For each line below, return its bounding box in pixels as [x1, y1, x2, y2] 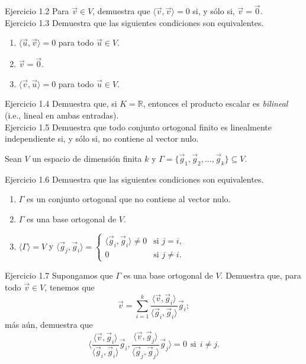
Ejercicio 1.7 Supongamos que [5, 269, 113, 281]
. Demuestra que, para [220, 269, 301, 281]
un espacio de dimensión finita [32, 152, 142, 164]
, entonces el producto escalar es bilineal [143, 97, 288, 110]
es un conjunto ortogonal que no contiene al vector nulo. [27, 193, 231, 205]
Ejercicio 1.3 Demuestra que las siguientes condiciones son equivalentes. [5, 16, 264, 28]
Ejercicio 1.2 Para [5, 5, 69, 17]
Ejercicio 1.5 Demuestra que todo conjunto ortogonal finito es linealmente [5, 120, 272, 133]
